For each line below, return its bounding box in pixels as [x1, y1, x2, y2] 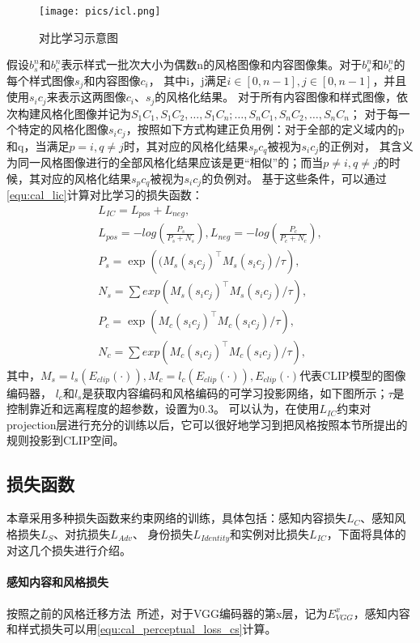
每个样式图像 [6, 71, 74, 88]
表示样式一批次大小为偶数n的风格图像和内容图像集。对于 [61, 56, 363, 73]
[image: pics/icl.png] [39, 6, 161, 17]
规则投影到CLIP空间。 [6, 432, 125, 449]
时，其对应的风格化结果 [123, 137, 248, 154]
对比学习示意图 [39, 28, 118, 45]
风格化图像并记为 [40, 104, 131, 121]
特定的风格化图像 [17, 121, 108, 138]
